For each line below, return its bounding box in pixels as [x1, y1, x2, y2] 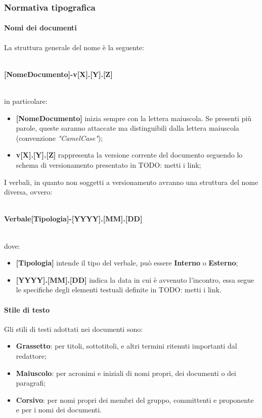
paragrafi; [16, 377, 46, 388]
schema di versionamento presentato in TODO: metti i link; [16, 159, 201, 170]
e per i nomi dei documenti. [16, 404, 102, 415]
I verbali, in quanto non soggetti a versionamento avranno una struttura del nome [4, 176, 258, 187]
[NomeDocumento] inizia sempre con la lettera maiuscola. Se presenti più [16, 112, 252, 123]
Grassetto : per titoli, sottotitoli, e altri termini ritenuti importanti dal [16, 340, 237, 351]
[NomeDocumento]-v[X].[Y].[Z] [4, 68, 113, 79]
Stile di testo [4, 304, 50, 315]
